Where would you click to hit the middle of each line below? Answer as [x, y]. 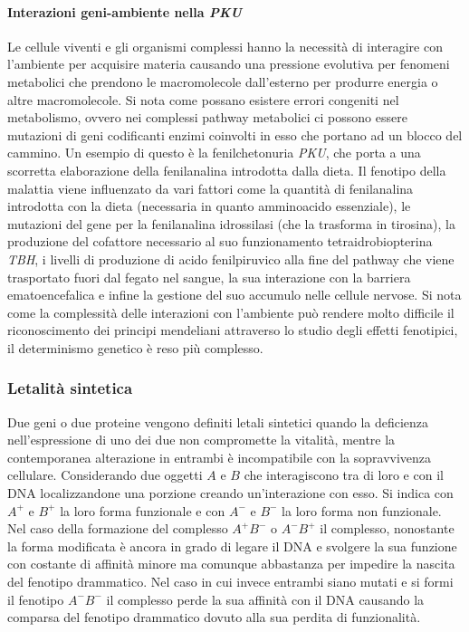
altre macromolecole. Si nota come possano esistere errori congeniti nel [203, 99]
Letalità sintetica [70, 388]
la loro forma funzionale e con [143, 510]
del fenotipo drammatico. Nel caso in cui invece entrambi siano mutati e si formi [230, 582]
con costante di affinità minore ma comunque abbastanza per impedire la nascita [231, 564]
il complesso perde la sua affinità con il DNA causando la [265, 599]
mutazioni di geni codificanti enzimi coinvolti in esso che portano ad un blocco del [235, 134]
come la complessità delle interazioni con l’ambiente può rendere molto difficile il [231, 312]
